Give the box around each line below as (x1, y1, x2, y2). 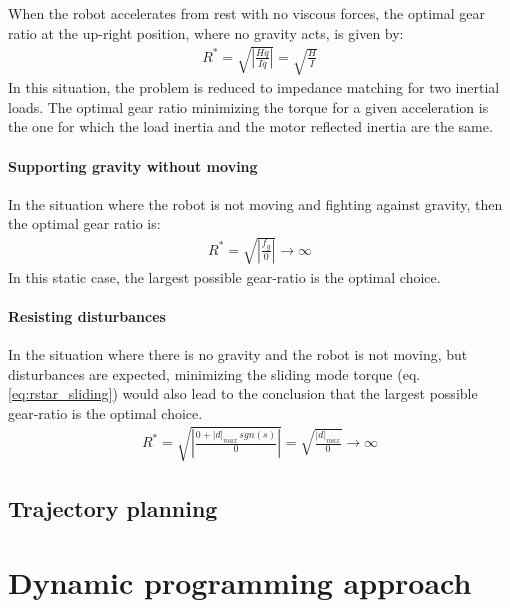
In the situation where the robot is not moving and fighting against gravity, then (8, 193, 503, 214)
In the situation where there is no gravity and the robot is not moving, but (8, 343, 468, 364)
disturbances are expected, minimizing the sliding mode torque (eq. (8, 363, 421, 384)
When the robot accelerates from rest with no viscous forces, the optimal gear (8, 3, 485, 23)
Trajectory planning (8, 493, 218, 524)
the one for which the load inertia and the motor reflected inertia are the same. (8, 116, 493, 137)
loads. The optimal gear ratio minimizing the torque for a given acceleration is (8, 96, 489, 117)
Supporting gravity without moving (8, 155, 258, 176)
